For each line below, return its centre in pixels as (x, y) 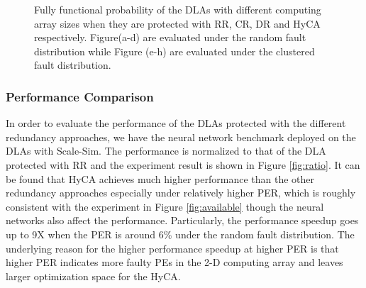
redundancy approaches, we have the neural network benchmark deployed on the (181, 137)
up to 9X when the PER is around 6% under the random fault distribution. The (180, 234)
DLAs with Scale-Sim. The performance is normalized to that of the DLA (166, 151)
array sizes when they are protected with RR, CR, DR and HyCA (177, 23)
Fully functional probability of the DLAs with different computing (178, 9)
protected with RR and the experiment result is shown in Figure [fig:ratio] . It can (183, 164)
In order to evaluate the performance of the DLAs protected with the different (176, 123)
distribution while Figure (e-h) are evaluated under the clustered (174, 51)
